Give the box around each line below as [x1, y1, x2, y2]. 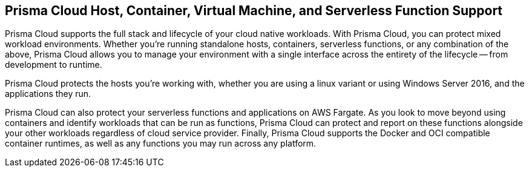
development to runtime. [5, 59, 102, 70]
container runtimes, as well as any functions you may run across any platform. [5, 138, 317, 149]
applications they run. [5, 88, 91, 99]
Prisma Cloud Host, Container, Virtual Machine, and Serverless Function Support [5, 3, 503, 18]
